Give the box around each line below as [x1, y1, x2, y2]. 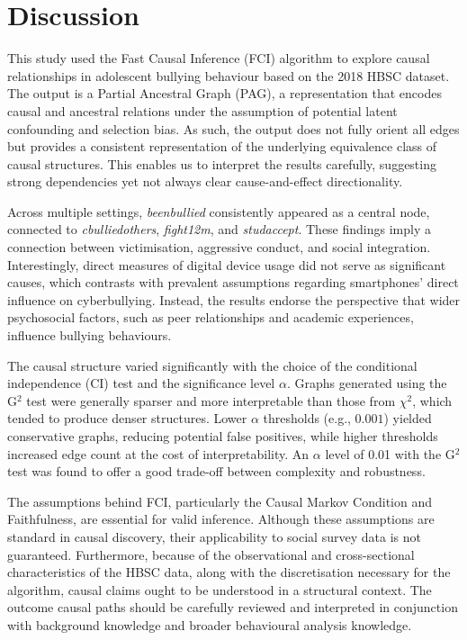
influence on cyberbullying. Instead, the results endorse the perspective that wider [7, 290, 461, 309]
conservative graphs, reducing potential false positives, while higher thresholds [7, 427, 438, 445]
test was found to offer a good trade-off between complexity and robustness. [7, 462, 426, 481]
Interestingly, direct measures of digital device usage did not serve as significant [7, 255, 446, 274]
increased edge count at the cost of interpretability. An [7, 444, 310, 463]
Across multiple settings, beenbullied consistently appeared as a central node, [7, 202, 430, 221]
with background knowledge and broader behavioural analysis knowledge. [7, 615, 412, 634]
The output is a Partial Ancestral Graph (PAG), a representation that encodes [7, 84, 442, 103]
